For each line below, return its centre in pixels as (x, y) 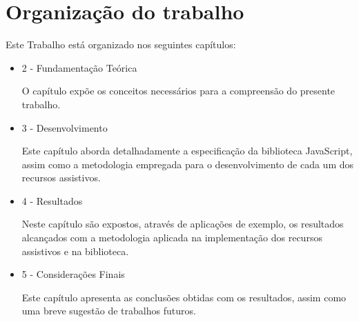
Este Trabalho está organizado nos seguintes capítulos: (121, 44)
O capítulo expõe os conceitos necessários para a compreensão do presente (178, 91)
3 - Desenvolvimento (65, 127)
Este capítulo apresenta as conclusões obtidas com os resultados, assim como (184, 297)
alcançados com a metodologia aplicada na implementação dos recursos (172, 238)
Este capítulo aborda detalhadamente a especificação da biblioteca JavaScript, (187, 151)
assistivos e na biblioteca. (75, 251)
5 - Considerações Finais (73, 274)
